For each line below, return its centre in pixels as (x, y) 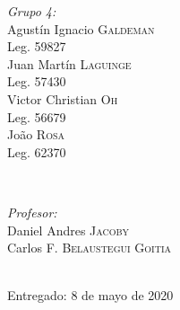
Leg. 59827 (37, 46)
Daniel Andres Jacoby (69, 230)
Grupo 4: (32, 11)
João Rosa (36, 134)
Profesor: (32, 212)
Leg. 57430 (37, 81)
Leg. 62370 (37, 151)
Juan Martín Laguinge (69, 63)
